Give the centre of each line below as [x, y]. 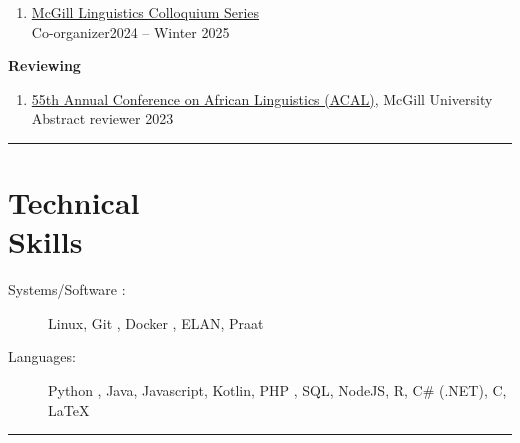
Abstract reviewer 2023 [102, 118]
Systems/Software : [67, 289]
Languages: [42, 356]
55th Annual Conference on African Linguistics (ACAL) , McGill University [262, 98]
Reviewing [44, 65]
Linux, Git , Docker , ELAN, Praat [156, 322]
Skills [45, 241]
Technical [74, 202]
